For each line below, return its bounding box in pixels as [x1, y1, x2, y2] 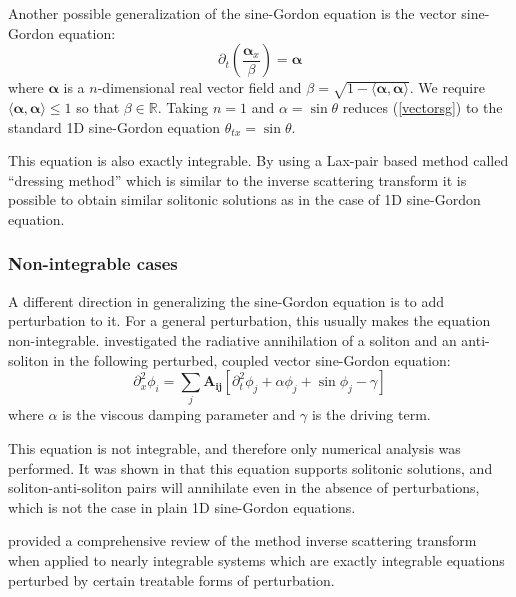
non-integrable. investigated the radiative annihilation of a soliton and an [8, 329, 457, 350]
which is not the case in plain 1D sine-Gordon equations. [8, 496, 356, 517]
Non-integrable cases [8, 251, 178, 276]
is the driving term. [311, 404, 431, 425]
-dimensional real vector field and [97, 77, 302, 98]
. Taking [157, 96, 209, 117]
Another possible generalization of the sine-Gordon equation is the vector [8, 3, 457, 23]
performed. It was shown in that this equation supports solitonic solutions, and [8, 457, 493, 478]
